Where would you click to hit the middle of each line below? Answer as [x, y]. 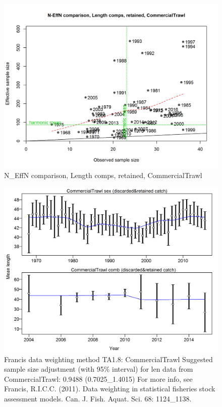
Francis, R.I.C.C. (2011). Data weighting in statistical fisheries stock [110, 389]
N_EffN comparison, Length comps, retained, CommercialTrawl [103, 175]
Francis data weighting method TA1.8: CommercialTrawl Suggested [108, 359]
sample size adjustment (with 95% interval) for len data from [99, 369]
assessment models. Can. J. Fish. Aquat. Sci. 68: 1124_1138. [98, 398]
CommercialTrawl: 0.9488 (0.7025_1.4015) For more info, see [98, 379]
